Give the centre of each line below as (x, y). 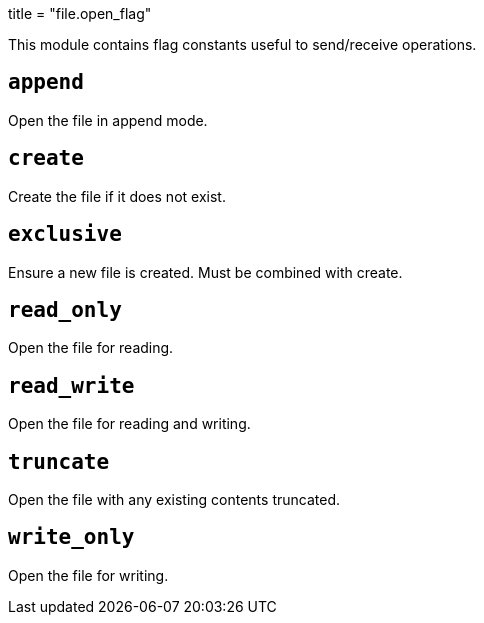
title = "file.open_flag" (80, 13)
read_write (71, 385)
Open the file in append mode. (108, 120)
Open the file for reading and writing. (129, 424)
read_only (65, 309)
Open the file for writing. (88, 575)
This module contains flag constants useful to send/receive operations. (242, 44)
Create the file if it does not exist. (117, 196)
